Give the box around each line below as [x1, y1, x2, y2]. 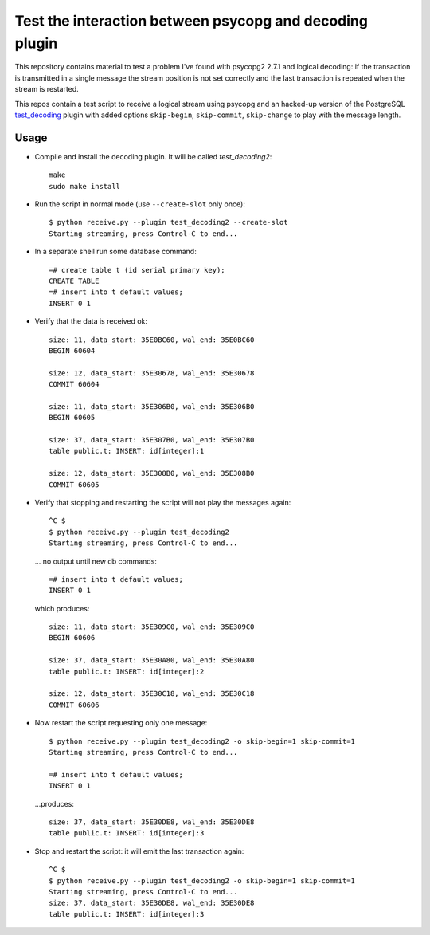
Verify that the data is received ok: [34, 316, 147, 326]
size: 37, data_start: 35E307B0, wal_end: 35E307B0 [49, 435, 255, 445]
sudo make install [49, 182, 121, 191]
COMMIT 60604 [49, 379, 100, 389]
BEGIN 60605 [49, 413, 96, 422]
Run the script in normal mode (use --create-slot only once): [34, 199, 246, 209]
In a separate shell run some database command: [34, 247, 197, 257]
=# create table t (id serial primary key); [49, 265, 226, 274]
